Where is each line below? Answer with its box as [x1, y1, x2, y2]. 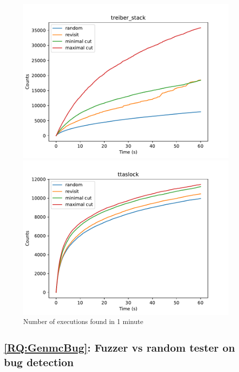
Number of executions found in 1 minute [23, 316, 143, 326]
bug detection [4, 354, 74, 369]
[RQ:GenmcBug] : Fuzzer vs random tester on [4, 340, 235, 355]
